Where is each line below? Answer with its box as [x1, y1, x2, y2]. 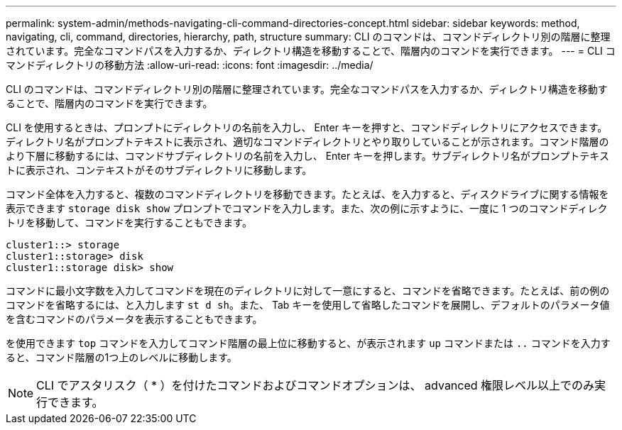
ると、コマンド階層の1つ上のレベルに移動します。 [6, 351, 237, 363]
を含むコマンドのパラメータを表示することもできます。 [6, 313, 263, 325]
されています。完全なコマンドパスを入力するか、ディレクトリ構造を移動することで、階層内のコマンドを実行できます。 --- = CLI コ [6, 45, 616, 57]
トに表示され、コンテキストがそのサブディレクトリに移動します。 [6, 164, 312, 176]
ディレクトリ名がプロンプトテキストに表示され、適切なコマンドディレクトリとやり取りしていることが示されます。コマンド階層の [6, 136, 609, 148]
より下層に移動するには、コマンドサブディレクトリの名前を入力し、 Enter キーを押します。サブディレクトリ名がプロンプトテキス [6, 150, 609, 162]
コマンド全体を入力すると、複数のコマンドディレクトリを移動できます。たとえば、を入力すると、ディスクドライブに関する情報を [6, 188, 609, 200]
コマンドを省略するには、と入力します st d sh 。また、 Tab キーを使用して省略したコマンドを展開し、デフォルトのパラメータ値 [6, 299, 610, 311]
